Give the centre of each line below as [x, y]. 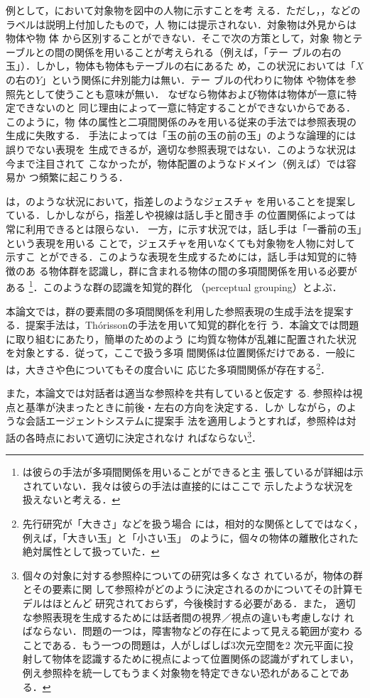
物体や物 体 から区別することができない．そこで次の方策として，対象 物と [179, 38]
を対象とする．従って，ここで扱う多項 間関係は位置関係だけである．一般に [181, 353]
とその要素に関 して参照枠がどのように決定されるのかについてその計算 [187, 589]
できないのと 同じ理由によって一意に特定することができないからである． [185, 108]
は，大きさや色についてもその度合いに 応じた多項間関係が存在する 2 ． [168, 368]
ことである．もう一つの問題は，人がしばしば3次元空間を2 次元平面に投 [188, 644]
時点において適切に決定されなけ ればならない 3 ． [148, 436]
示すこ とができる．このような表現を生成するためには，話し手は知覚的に [176, 257]
